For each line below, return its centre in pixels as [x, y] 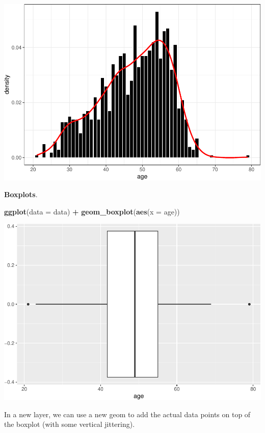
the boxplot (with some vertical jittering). [70, 424]
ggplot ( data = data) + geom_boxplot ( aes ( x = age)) [92, 211]
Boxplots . [21, 194]
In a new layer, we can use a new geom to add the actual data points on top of [127, 414]
